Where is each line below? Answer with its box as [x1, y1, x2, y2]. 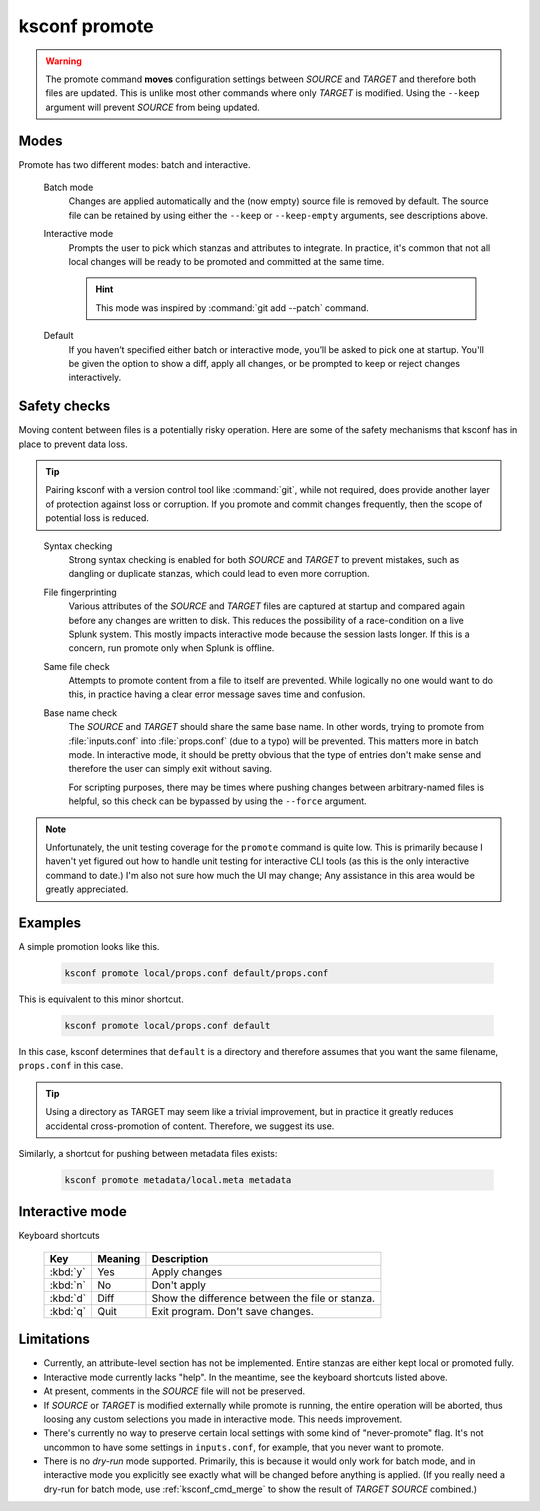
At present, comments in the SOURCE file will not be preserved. [43, 1385, 306, 1397]
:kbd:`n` [49, 1278, 87, 1292]
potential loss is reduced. [45, 512, 150, 524]
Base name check [43, 706, 118, 719]
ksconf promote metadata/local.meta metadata [64, 1174, 292, 1185]
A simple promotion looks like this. [18, 941, 160, 953]
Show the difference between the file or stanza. [151, 1291, 375, 1305]
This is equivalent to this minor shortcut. [18, 993, 184, 1005]
